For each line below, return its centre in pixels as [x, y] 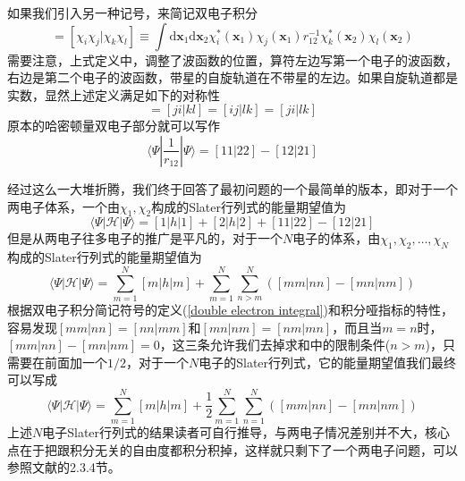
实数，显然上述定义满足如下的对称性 [114, 94]
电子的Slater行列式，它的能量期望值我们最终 [328, 362]
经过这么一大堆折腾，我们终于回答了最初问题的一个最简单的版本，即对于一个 [232, 188]
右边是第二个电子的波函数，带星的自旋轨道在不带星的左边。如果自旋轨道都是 [232, 77]
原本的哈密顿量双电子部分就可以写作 [114, 126]
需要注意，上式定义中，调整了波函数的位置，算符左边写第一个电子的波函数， [232, 59]
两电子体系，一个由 [63, 206]
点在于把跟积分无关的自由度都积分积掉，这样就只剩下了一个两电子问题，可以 [232, 449]
